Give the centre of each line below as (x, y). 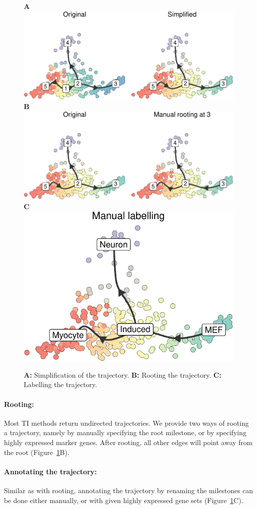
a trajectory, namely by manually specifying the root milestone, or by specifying (125, 432)
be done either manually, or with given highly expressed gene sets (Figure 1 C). (124, 500)
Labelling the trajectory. (61, 384)
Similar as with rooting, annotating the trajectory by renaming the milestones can (128, 490)
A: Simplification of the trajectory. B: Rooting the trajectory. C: (123, 374)
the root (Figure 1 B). (37, 452)
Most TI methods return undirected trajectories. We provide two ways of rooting (127, 423)
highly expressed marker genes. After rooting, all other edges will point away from (128, 442)
